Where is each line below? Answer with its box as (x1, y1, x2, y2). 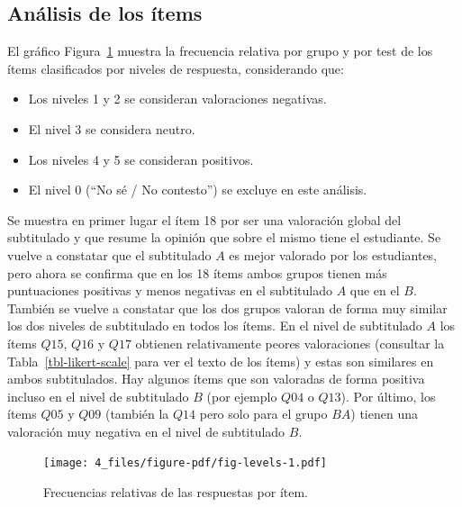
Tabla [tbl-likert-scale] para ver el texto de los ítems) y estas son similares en (7, 351, 434, 370)
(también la (104, 404, 169, 423)
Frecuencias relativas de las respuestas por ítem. (43, 483, 308, 502)
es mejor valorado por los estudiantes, (229, 245, 438, 264)
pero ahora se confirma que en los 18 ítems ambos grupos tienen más (7, 263, 387, 282)
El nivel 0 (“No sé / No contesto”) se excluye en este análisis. (28, 180, 367, 199)
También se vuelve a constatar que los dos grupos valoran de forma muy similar (7, 298, 448, 317)
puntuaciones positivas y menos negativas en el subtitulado (7, 281, 332, 300)
